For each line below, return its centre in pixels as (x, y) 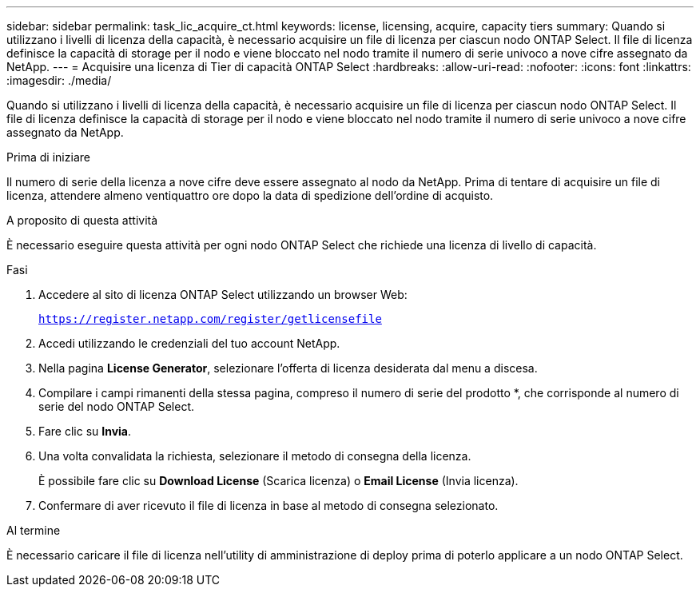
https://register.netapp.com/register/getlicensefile (210, 319)
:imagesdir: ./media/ (59, 80)
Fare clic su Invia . (85, 431)
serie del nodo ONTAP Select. (117, 406)
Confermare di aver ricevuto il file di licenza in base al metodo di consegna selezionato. (268, 505)
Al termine (34, 530)
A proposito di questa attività (82, 220)
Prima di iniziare (48, 157)
